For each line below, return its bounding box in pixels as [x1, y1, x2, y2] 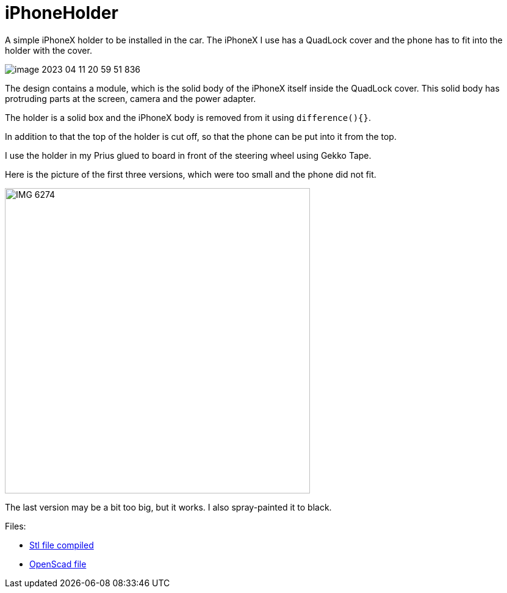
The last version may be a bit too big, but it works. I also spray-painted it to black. [5, 501, 332, 512]
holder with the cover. [5, 45, 92, 56]
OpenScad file [29, 558, 87, 569]
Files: [5, 520, 26, 531]
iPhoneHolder [5, 2, 118, 23]
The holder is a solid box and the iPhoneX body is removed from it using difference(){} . [5, 112, 371, 123]
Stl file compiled [29, 539, 94, 550]
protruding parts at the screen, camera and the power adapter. [5, 93, 256, 104]
